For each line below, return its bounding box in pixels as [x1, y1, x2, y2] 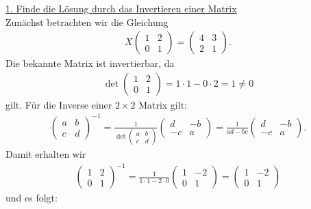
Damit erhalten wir [5, 147, 86, 161]
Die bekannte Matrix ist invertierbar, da [5, 56, 175, 70]
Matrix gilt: [138, 97, 187, 111]
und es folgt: [5, 191, 58, 205]
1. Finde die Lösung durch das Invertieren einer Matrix [5, 1, 237, 15]
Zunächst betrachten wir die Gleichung [5, 14, 169, 29]
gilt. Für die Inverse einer [5, 97, 112, 111]
